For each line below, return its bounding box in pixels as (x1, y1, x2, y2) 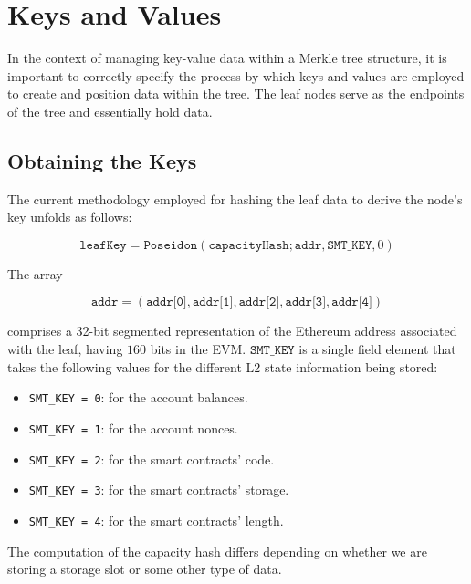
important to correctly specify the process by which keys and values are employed (7, 66, 465, 85)
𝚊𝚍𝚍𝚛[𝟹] (285, 296, 327, 309)
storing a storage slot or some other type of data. (7, 559, 282, 579)
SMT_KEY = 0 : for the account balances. (28, 388, 248, 407)
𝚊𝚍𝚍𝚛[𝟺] (331, 296, 372, 309)
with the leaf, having (7, 339, 123, 359)
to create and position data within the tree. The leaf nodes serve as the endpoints (7, 84, 465, 103)
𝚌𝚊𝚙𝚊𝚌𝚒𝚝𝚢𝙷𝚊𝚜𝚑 (208, 238, 289, 252)
